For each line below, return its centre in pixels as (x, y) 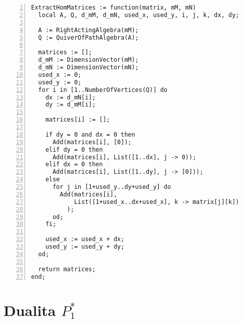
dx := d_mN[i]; (70, 97)
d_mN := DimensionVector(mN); (88, 67)
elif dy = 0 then (74, 149)
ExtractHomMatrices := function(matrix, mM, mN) (114, 8)
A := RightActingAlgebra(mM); (88, 30)
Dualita (30, 310)
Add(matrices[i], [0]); (92, 142)
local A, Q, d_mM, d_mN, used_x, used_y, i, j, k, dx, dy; (139, 15)
